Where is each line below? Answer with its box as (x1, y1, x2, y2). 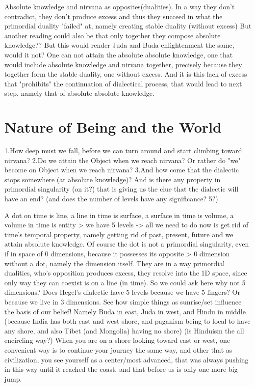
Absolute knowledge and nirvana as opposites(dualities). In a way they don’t (4, 1, 235, 11)
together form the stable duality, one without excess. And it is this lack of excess (4, 69, 247, 79)
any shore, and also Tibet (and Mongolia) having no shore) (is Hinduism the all (4, 325, 244, 335)
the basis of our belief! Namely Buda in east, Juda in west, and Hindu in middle (4, 306, 246, 316)
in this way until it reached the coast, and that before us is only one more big (4, 364, 238, 374)
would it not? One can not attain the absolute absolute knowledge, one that (4, 49, 233, 59)
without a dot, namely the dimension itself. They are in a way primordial (4, 258, 225, 268)
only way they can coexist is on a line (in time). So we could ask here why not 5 (4, 277, 246, 287)
